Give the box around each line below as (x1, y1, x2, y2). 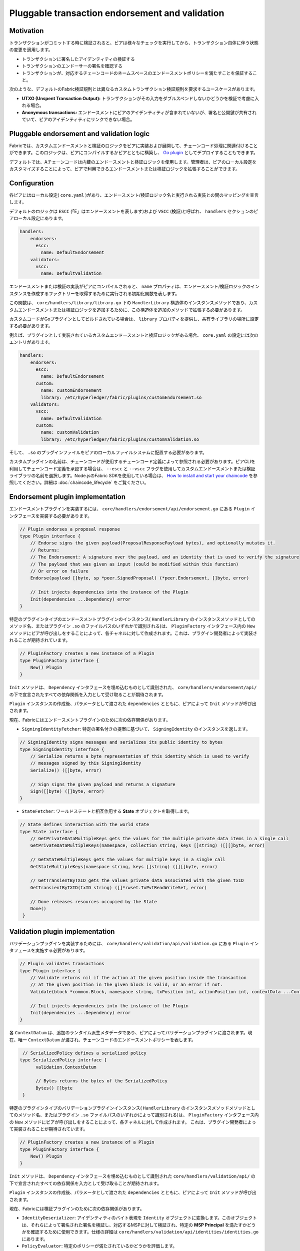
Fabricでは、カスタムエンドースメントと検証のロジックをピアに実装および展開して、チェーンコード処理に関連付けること (9, 143, 258, 149)
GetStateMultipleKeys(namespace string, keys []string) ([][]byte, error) (30, 864, 217, 869)
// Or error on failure (30, 568, 88, 574)
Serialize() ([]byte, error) (30, 767, 102, 773)
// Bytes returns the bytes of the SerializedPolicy (35, 1078, 167, 1084)
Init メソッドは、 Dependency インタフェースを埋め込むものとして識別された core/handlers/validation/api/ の (9, 1173, 256, 1179)
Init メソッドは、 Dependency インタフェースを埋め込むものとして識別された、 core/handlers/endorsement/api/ (9, 685, 257, 691)
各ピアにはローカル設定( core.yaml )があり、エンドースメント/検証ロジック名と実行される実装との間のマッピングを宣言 (9, 192, 259, 198)
